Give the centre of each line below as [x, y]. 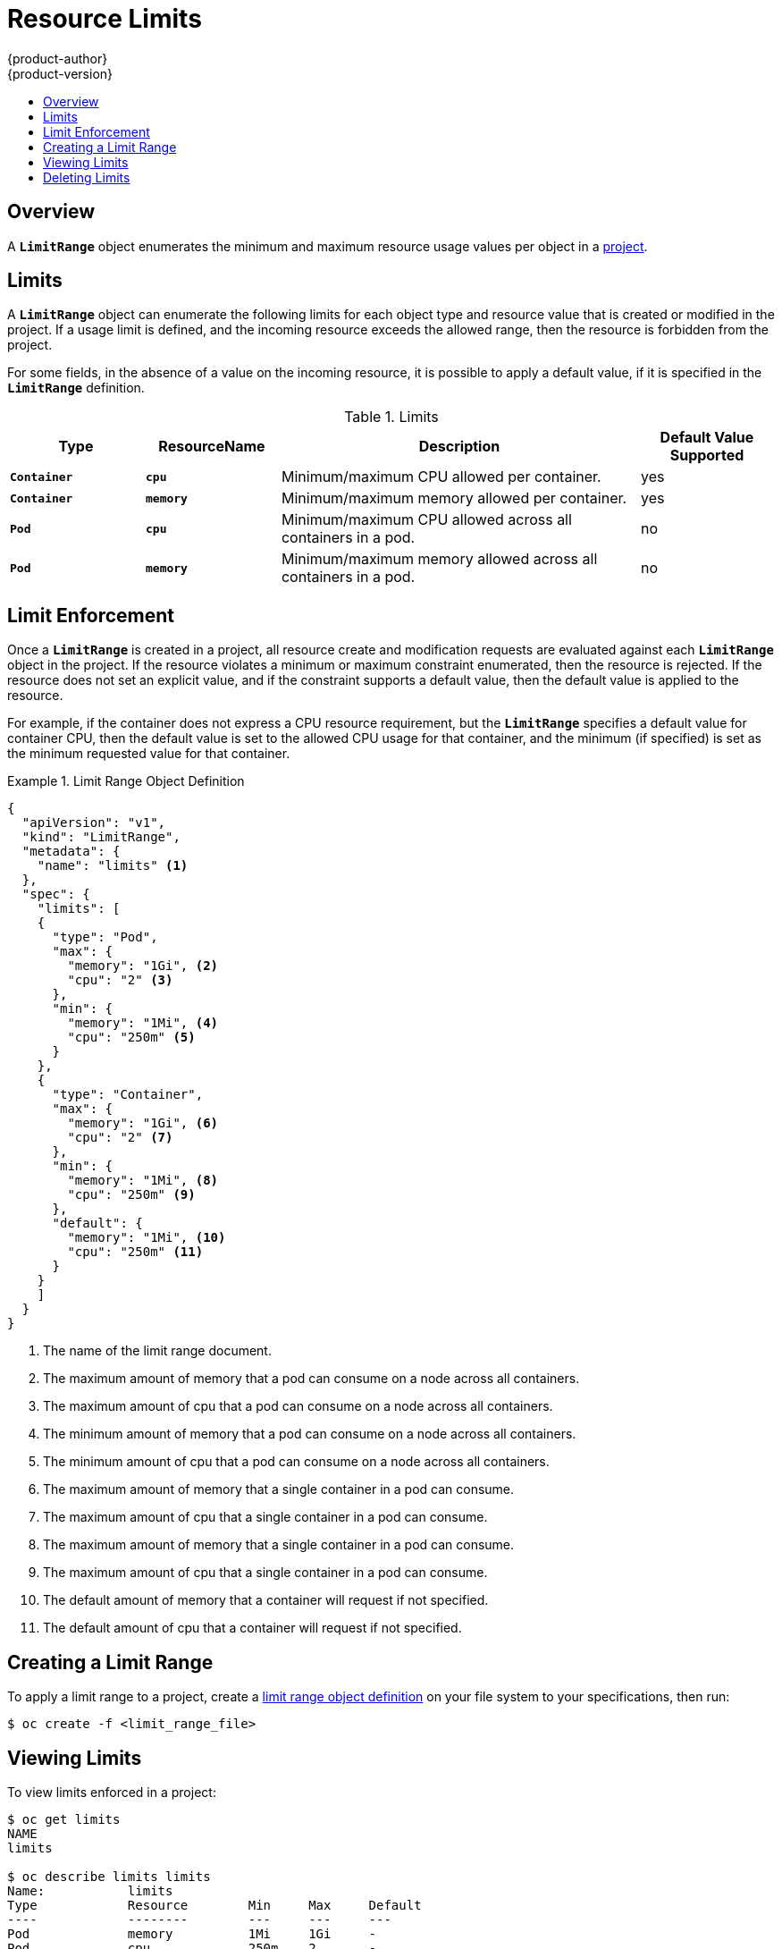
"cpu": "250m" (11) [135, 1252]
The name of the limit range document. [157, 1351]
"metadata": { [71, 852]
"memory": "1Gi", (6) [143, 1123]
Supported [707, 456]
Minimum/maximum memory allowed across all [439, 559]
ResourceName [212, 447]
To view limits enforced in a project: [112, 1792]
